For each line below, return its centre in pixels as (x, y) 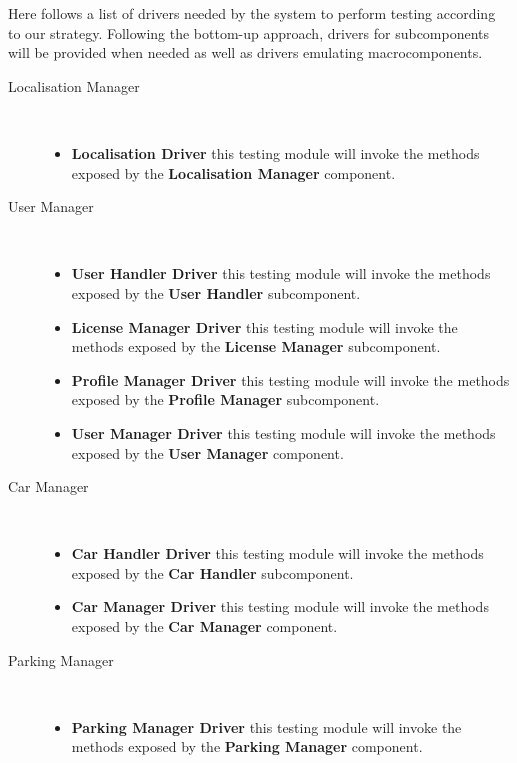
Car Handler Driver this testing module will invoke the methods (277, 553)
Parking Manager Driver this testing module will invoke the (266, 726)
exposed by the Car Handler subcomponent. (212, 572)
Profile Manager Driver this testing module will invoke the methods (290, 379)
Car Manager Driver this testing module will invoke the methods (280, 606)
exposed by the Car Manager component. (204, 626)
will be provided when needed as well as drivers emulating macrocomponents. (245, 52)
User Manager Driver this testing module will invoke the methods (283, 432)
